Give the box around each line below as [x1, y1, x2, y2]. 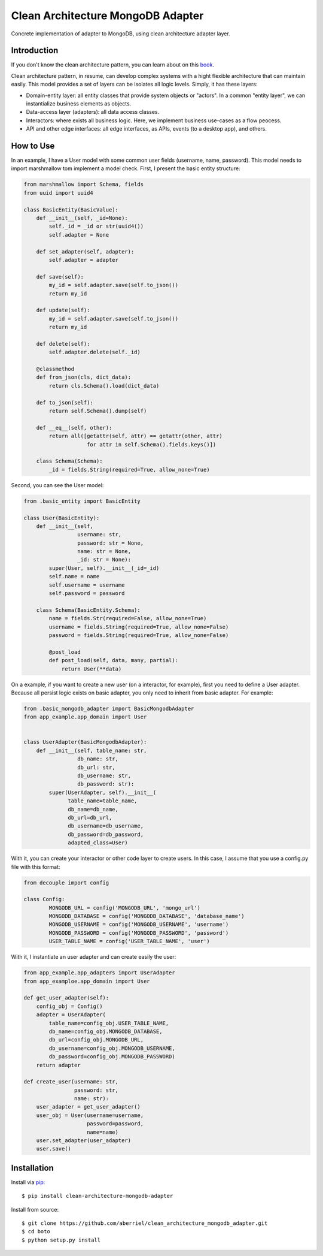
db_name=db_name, [68, 806, 119, 813]
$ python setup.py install [22, 1236, 101, 1243]
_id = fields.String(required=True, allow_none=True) [48, 466, 210, 473]
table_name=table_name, [68, 798, 138, 804]
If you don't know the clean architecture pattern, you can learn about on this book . [11, 61, 215, 68]
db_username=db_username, [68, 823, 144, 829]
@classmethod [36, 366, 75, 373]
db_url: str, [77, 764, 116, 771]
